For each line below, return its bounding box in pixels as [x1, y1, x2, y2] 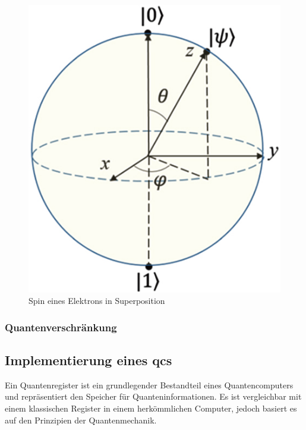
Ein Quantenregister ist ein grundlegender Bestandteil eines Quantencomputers [5, 378, 294, 391]
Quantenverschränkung [5, 319, 117, 334]
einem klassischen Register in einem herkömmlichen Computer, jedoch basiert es [5, 402, 297, 415]
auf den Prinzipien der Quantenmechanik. [5, 413, 157, 426]
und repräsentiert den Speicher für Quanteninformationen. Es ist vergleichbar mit [5, 390, 302, 403]
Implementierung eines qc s [5, 351, 172, 369]
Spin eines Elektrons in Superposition [29, 294, 165, 307]
